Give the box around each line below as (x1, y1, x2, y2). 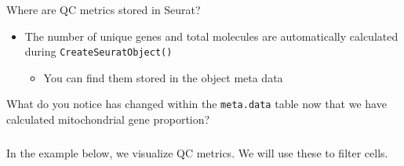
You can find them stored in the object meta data (43, 69, 283, 85)
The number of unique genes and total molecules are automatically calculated (24, 27, 399, 44)
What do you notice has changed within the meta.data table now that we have (6, 96, 387, 112)
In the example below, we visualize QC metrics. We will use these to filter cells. (6, 144, 388, 161)
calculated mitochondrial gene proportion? (6, 111, 210, 128)
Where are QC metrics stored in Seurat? (6, 2, 201, 17)
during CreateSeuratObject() (24, 43, 173, 60)
